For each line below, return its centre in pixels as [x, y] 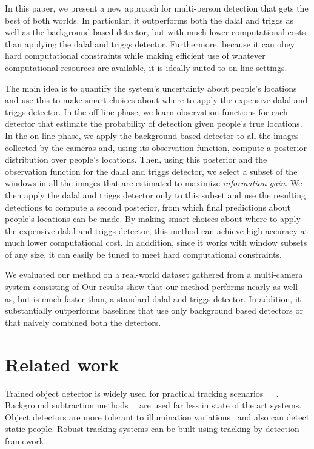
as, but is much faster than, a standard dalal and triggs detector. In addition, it [153, 298]
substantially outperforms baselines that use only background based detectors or [154, 310]
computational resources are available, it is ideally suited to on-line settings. [146, 67]
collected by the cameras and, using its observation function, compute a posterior [156, 147]
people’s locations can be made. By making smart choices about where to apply [153, 219]
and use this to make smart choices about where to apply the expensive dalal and [156, 100]
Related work [62, 364]
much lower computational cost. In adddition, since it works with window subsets [156, 242]
